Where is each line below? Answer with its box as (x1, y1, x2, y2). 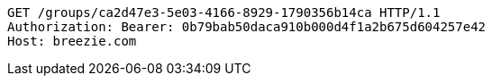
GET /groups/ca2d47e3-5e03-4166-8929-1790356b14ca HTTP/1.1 (7, 5, 441, 20)
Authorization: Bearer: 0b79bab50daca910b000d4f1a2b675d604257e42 (7, 20, 487, 34)
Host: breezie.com (7, 34, 137, 48)
